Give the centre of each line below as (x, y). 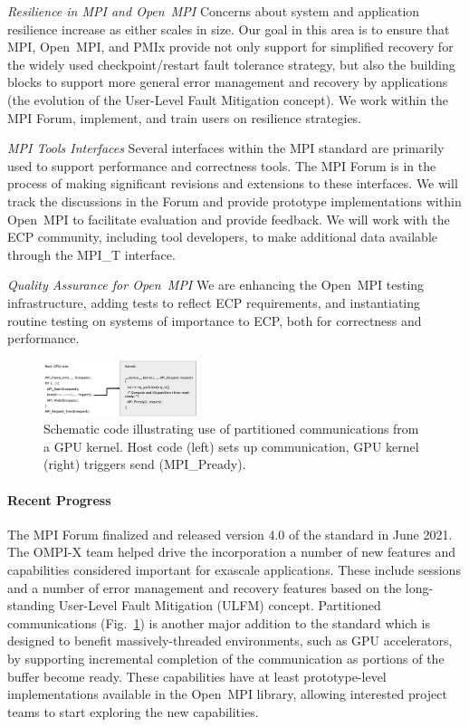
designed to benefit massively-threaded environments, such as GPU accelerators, (230, 641)
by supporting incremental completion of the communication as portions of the (226, 658)
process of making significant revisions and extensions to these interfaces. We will (233, 183)
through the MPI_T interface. (91, 254)
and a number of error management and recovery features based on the (205, 587)
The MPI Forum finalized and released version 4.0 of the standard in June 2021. (230, 534)
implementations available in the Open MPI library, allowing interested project (227, 694)
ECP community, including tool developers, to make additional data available (222, 237)
